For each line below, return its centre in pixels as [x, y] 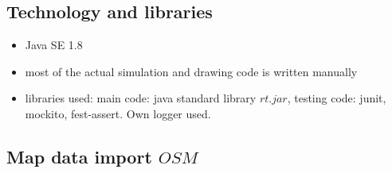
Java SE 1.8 [54, 45]
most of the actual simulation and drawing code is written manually [191, 71]
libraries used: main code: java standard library [141, 98]
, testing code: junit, [337, 98]
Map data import [79, 156]
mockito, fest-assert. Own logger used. [118, 113]
